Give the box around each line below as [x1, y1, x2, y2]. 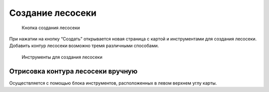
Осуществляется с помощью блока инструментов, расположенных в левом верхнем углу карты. [9, 80, 217, 86]
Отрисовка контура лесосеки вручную [9, 67, 138, 75]
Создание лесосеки [9, 7, 97, 18]
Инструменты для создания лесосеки [21, 54, 103, 60]
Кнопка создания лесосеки [21, 25, 80, 31]
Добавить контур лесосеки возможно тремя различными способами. [9, 43, 159, 49]
